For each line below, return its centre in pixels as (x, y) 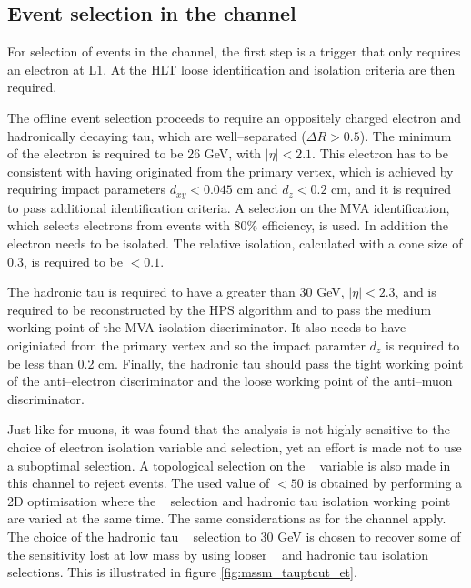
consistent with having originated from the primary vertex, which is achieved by (230, 171)
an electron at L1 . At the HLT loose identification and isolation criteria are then (231, 69)
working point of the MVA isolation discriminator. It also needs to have (207, 327)
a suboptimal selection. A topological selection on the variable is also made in (229, 465)
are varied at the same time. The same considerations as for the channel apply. (227, 518)
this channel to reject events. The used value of (139, 483)
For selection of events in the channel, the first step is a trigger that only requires (234, 51)
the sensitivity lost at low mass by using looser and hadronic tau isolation (218, 554)
